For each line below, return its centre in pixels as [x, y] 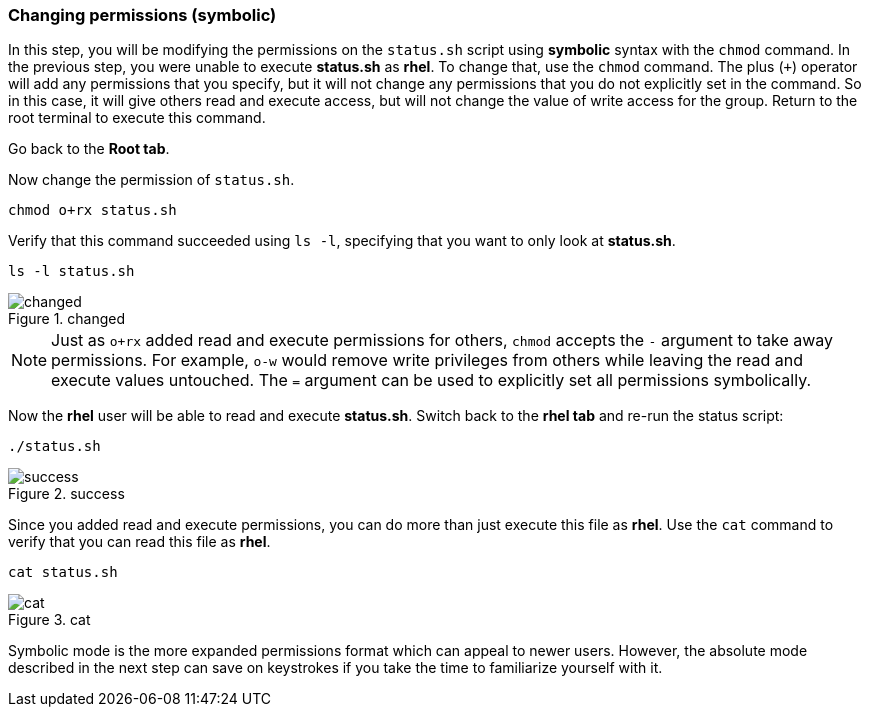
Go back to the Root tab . [89, 149]
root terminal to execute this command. [137, 118]
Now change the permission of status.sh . [151, 180]
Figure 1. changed [67, 319]
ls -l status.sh [71, 271]
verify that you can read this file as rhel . [139, 542]
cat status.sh [63, 572]
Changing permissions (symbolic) [142, 15]
